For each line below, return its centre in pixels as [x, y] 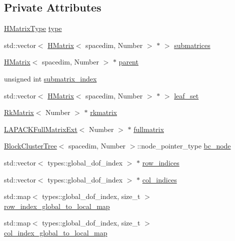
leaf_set [186, 95]
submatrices [192, 45]
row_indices [161, 162]
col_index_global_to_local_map [56, 232]
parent [128, 62]
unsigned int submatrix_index [50, 78]
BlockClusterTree [30, 146]
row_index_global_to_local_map [57, 206]
